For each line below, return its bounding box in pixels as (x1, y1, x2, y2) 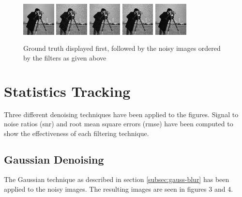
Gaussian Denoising (4, 152, 104, 167)
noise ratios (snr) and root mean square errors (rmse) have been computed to (4, 119, 233, 129)
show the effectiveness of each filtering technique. (4, 128, 149, 138)
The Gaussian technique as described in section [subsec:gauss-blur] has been (4, 174, 229, 184)
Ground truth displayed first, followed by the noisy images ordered (23, 43, 221, 53)
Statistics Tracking (4, 81, 131, 101)
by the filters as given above (23, 52, 106, 62)
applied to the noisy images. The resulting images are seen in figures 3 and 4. (4, 184, 233, 194)
